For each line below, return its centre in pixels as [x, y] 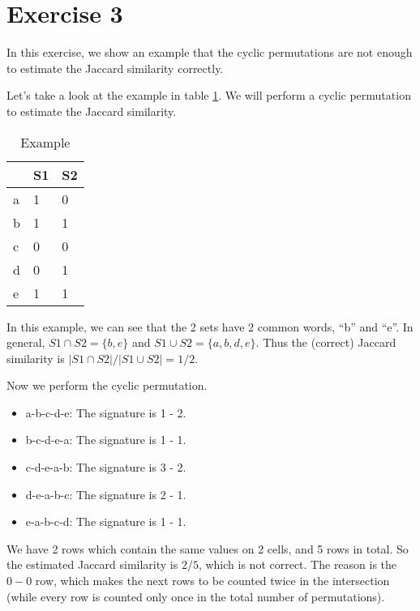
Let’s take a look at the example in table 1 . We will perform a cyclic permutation [209, 95]
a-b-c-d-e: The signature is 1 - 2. [106, 412]
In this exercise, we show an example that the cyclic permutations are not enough [210, 52]
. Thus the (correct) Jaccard [326, 342]
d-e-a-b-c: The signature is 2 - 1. [106, 494]
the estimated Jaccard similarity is [92, 564]
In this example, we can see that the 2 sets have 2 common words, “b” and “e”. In [210, 326]
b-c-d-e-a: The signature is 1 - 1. [106, 440]
